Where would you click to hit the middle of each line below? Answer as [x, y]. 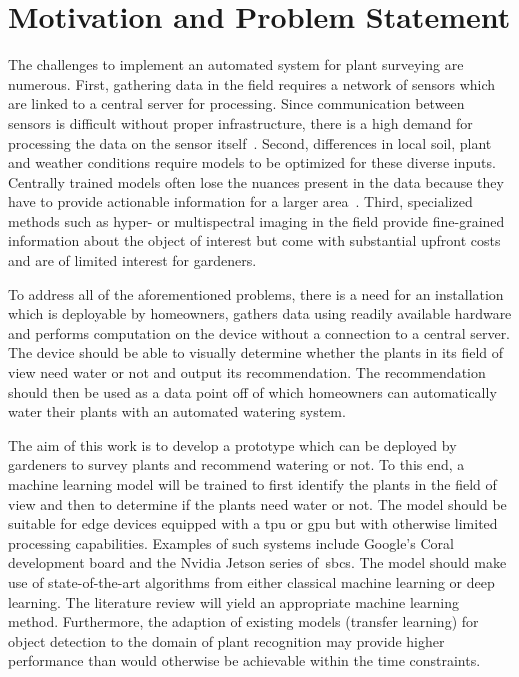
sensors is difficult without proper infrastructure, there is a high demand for [240, 122]
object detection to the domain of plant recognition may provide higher [226, 640]
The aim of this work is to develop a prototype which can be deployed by [232, 444]
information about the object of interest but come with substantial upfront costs [254, 240]
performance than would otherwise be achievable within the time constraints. [244, 660]
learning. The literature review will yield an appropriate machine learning [234, 601]
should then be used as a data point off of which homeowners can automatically [252, 391]
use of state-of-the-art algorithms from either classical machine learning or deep [251, 581]
